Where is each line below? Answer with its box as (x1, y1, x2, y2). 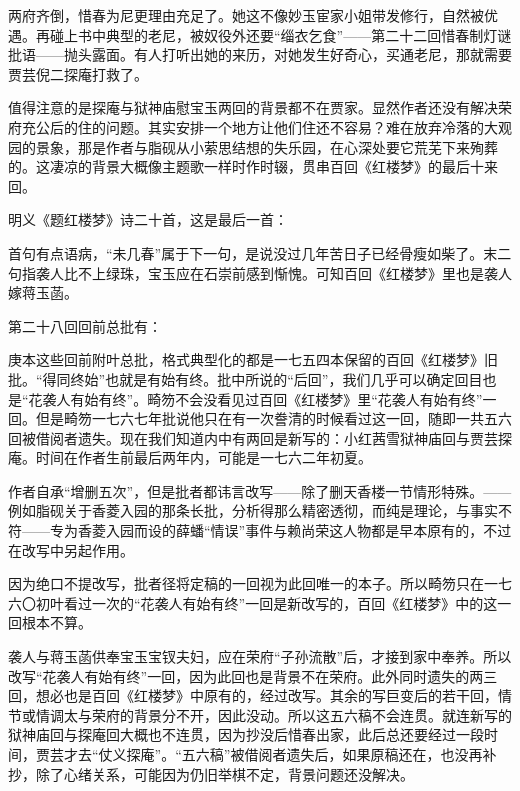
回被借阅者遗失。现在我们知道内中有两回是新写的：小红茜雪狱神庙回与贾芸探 (8, 427, 512, 448)
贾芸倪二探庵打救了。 (8, 63, 148, 84)
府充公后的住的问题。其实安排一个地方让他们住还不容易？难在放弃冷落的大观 (8, 116, 512, 137)
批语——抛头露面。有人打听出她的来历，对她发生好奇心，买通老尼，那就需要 (8, 44, 512, 65)
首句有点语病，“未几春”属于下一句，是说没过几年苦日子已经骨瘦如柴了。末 (8, 242, 498, 263)
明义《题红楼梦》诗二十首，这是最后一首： (8, 209, 288, 230)
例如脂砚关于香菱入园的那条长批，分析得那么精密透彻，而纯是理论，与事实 (8, 500, 498, 521)
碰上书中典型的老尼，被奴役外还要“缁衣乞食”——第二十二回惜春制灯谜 (49, 24, 512, 45)
